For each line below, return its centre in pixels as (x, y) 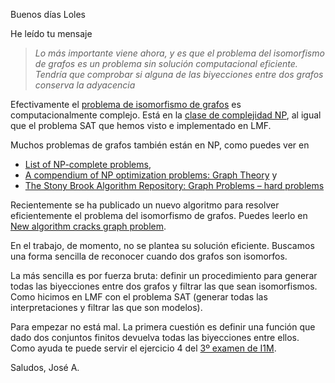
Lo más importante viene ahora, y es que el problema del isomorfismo (179, 53)
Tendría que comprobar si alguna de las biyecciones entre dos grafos (179, 74)
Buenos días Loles (48, 14)
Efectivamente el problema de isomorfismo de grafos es (126, 104)
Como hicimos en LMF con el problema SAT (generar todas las (139, 297)
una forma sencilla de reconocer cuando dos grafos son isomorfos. (149, 256)
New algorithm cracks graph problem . (88, 226)
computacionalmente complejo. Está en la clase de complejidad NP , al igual (166, 115)
